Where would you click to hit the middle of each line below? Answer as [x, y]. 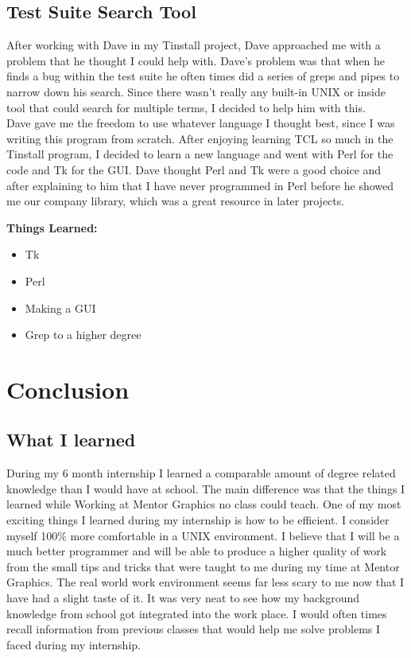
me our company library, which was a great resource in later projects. [176, 201]
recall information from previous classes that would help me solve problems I [194, 629]
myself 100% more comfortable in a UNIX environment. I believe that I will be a [203, 535]
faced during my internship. [74, 644]
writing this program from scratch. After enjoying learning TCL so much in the [200, 138]
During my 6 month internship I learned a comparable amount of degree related [201, 473]
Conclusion [68, 389]
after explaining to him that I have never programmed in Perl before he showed [200, 185]
